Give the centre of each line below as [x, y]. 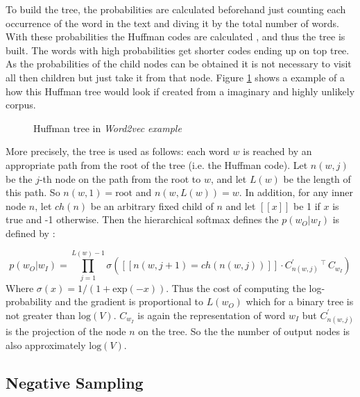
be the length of [317, 178]
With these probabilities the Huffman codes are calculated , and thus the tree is [175, 37]
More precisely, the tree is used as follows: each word [118, 151]
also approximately [46, 345]
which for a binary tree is [300, 301]
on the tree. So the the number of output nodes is [244, 331]
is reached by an [277, 151]
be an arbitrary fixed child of [152, 205]
